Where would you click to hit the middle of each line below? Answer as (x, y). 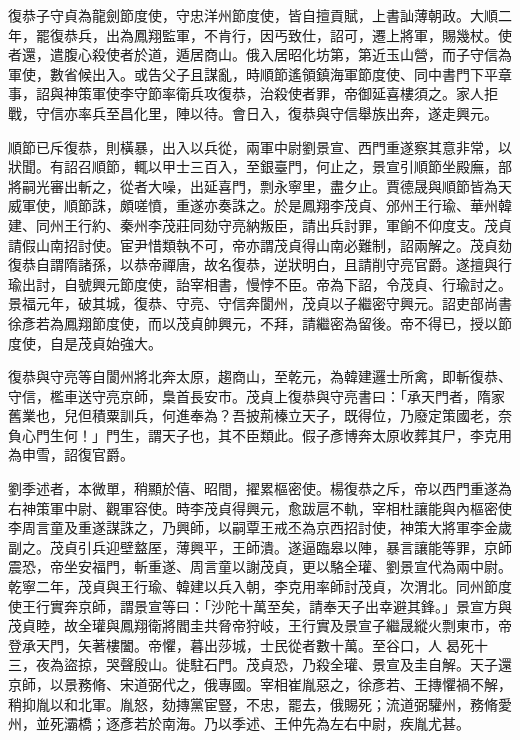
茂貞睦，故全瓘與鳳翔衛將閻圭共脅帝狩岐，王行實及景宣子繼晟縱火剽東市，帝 (260, 625)
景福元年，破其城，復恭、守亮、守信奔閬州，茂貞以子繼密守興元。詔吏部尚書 (260, 303)
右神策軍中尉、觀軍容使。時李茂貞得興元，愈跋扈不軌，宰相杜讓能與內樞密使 (260, 507)
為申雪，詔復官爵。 (71, 454)
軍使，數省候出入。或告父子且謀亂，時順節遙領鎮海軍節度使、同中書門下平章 (260, 73)
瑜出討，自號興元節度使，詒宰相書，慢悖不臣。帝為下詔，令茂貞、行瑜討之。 (260, 283)
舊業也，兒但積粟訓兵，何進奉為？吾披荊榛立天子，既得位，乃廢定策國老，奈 (260, 415)
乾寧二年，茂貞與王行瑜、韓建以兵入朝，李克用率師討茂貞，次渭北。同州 (246, 586)
